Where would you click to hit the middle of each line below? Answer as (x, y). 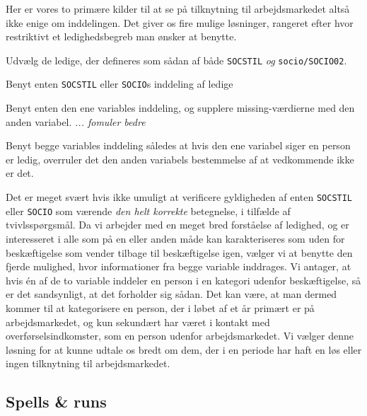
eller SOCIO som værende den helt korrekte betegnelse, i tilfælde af (148, 210)
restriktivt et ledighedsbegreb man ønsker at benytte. (121, 36)
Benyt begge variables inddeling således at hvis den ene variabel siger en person (178, 145)
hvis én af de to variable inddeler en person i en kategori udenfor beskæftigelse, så (183, 280)
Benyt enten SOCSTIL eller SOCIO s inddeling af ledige (120, 84)
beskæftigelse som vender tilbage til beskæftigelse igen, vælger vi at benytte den (179, 252)
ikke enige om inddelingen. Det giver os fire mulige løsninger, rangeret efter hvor (180, 22)
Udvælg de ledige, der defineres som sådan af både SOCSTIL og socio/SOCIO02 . (176, 60)
